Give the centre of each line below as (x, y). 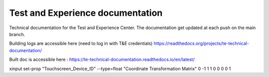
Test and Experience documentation (86, 13)
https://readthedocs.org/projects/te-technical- (201, 43)
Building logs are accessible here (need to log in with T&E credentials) (81, 43)
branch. (17, 34)
